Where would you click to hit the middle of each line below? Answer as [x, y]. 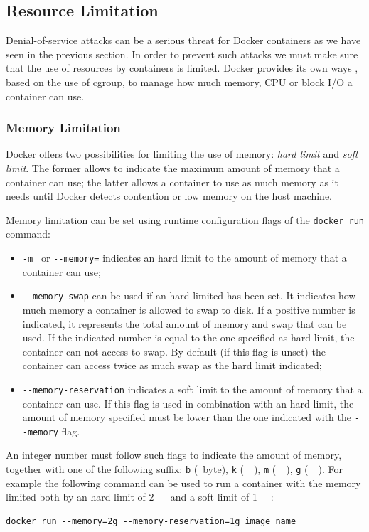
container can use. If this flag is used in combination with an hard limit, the [188, 403]
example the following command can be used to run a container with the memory [183, 483]
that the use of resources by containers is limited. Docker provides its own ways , [182, 68]
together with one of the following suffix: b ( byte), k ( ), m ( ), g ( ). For [174, 469]
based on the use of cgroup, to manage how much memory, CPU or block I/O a [179, 81]
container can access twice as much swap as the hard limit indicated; [172, 365]
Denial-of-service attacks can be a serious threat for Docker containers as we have [183, 40]
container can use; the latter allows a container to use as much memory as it [172, 182]
